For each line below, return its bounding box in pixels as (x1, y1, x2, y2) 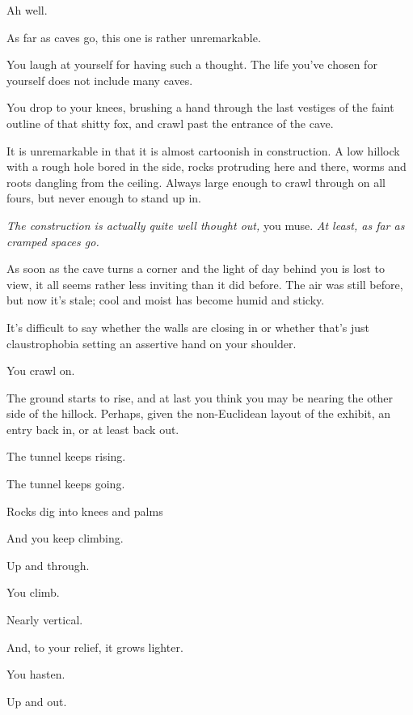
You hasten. (6, 666, 65, 683)
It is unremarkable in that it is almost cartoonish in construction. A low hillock (6, 142, 400, 159)
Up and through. (6, 556, 90, 573)
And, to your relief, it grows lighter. (6, 638, 183, 655)
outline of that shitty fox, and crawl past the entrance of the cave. (6, 114, 334, 131)
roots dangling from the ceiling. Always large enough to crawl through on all (6, 173, 386, 190)
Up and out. (6, 692, 67, 709)
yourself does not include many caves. (6, 71, 193, 88)
